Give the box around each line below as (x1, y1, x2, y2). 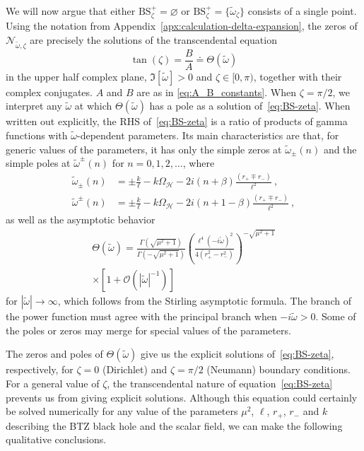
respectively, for (6, 362, 74, 377)
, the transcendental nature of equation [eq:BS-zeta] (107, 376, 333, 391)
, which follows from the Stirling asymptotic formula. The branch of (57, 293, 351, 308)
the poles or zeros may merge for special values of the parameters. (6, 322, 291, 337)
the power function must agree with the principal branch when (6, 309, 277, 324)
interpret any (6, 98, 62, 113)
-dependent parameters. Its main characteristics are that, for (76, 128, 339, 143)
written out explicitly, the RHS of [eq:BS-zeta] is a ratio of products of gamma (6, 114, 348, 129)
